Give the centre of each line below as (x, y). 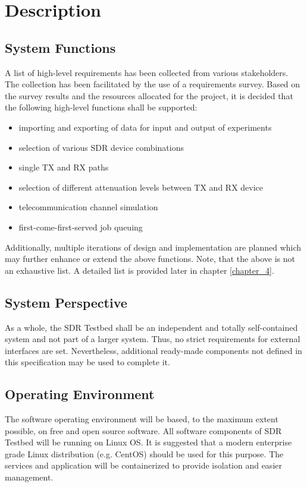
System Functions (60, 47)
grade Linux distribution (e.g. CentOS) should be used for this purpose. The (144, 453)
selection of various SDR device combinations (101, 147)
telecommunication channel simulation (88, 207)
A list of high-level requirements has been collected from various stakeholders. (147, 72)
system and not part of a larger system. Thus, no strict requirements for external (153, 339)
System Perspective (66, 302)
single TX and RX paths (64, 167)
